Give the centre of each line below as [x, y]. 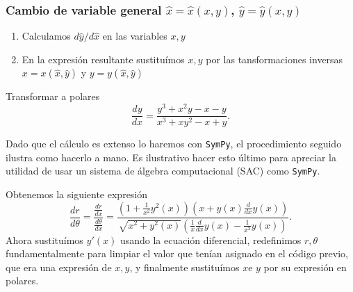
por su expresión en [305, 267]
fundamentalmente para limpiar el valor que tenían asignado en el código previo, [177, 253]
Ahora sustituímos [44, 240]
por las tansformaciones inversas [274, 59]
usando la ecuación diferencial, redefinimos [211, 240]
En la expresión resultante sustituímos [103, 59]
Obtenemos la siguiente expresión [77, 194]
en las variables [135, 36]
